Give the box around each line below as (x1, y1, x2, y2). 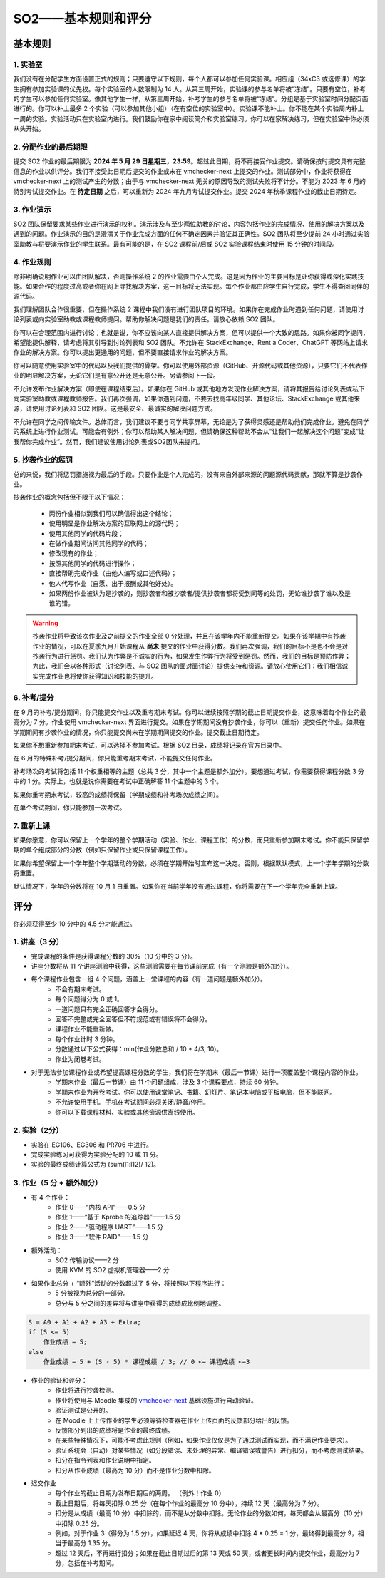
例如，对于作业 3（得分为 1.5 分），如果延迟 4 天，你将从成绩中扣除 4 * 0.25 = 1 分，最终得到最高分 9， (55, 1529, 358, 1537)
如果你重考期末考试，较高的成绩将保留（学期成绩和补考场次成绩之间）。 (13, 790, 222, 798)
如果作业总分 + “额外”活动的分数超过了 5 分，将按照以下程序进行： (31, 1279, 227, 1287)
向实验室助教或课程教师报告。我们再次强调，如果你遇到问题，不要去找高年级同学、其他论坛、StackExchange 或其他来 (13, 394, 361, 403)
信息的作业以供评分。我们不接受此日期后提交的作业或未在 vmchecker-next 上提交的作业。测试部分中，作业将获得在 (13, 167, 352, 175)
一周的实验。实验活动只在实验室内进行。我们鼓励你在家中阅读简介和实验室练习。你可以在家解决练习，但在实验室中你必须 (13, 114, 369, 123)
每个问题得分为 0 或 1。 (55, 995, 124, 1004)
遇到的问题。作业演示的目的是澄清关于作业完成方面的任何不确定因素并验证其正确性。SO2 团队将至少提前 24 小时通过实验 (13, 230, 370, 238)
